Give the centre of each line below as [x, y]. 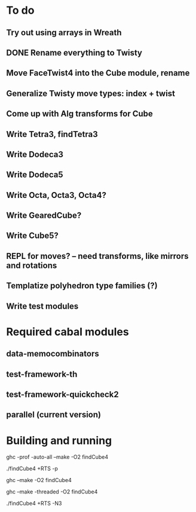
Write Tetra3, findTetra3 [52, 134]
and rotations [32, 265]
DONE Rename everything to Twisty [74, 52]
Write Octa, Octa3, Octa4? [56, 195]
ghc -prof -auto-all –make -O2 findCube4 [57, 457]
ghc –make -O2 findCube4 [39, 480]
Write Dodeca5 [35, 175]
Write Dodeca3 [35, 154]
